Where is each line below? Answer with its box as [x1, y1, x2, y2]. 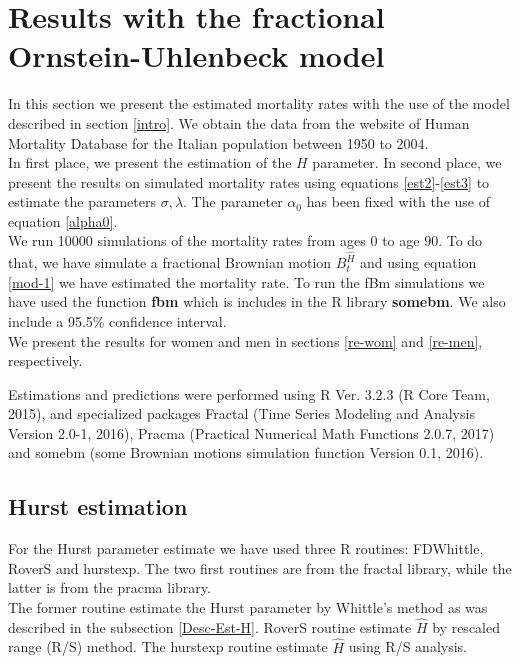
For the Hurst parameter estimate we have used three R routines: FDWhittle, [8, 538, 484, 559]
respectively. [8, 350, 83, 371]
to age [382, 230, 420, 251]
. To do [438, 230, 483, 251]
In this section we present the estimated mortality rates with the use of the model [8, 93, 510, 114]
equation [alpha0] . [8, 210, 118, 231]
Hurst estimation [8, 491, 188, 522]
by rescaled [432, 616, 500, 637]
